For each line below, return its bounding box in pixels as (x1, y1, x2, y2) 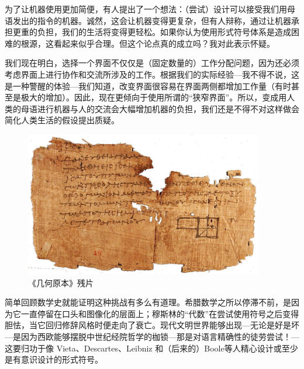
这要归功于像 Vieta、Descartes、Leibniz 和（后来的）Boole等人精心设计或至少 (5, 342, 298, 354)
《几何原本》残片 (28, 276, 94, 288)
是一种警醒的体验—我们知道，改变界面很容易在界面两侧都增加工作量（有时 (5, 79, 291, 92)
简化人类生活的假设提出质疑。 (5, 114, 119, 126)
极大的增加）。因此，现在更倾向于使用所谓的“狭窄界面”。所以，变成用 (20, 91, 287, 103)
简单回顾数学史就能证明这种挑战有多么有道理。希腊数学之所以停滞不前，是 (5, 296, 291, 308)
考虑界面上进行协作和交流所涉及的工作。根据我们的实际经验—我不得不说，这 (5, 68, 299, 80)
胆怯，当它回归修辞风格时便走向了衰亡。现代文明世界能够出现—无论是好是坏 (5, 319, 299, 331)
